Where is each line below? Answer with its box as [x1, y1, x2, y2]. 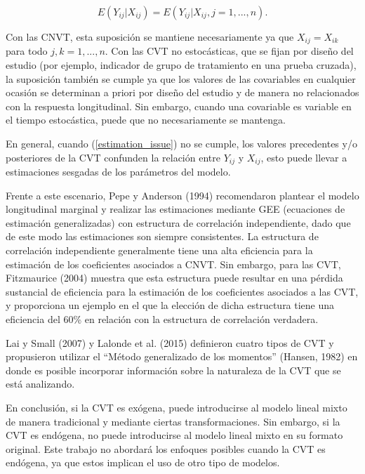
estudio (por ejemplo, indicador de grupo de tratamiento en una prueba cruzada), [6, 58, 357, 72]
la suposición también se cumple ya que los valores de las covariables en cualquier [6, 71, 356, 86]
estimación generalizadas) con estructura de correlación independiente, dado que [6, 215, 351, 230]
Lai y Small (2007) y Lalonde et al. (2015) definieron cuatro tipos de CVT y [6, 335, 334, 350]
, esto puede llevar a [260, 150, 347, 164]
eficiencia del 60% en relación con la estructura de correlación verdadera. [6, 312, 319, 326]
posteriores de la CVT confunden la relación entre [6, 150, 220, 164]
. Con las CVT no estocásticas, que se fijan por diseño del [105, 44, 354, 58]
